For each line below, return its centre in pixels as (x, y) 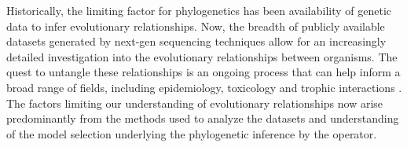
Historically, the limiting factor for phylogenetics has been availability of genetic (199, 10)
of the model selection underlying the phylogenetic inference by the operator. (192, 133)
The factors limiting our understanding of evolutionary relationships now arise (195, 103)
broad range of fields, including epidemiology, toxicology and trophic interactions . (204, 87)
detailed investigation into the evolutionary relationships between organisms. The (202, 56)
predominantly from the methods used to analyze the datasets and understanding (203, 118)
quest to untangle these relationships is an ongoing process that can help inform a (203, 72)
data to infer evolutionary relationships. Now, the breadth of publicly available (196, 26)
